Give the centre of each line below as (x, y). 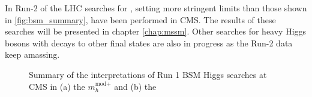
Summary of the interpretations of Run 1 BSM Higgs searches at (148, 74)
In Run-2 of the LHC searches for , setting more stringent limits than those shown (156, 8)
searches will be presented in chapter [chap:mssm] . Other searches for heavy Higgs (156, 31)
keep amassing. (32, 54)
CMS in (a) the (57, 86)
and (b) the (135, 86)
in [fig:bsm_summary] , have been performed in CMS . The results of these (140, 19)
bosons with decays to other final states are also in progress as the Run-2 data (149, 43)
